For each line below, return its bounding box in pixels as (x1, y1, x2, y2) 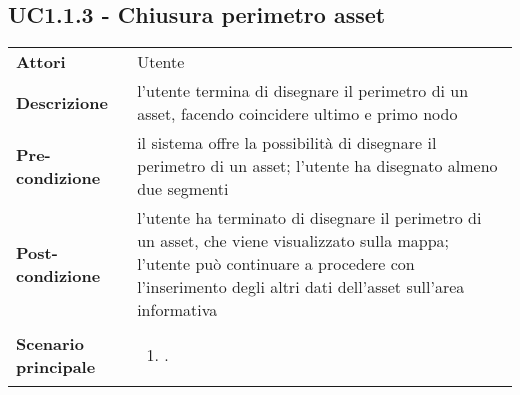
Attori (16, 50, 66, 74)
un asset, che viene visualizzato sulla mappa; (137, 229, 450, 253)
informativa (137, 298, 218, 322)
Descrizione (16, 90, 108, 114)
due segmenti (137, 177, 229, 201)
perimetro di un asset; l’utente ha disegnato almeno (137, 154, 498, 178)
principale (16, 354, 96, 378)
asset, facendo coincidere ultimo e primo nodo (137, 102, 458, 126)
